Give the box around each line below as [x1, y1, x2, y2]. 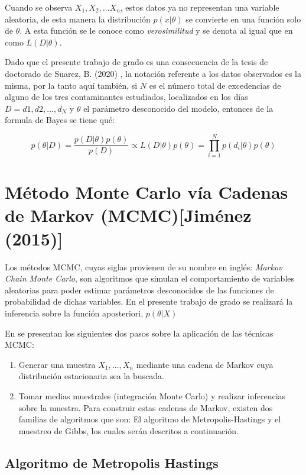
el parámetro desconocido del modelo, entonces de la [83, 102, 274, 114]
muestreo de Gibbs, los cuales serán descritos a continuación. [18, 424, 239, 437]
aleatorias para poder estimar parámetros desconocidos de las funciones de [5, 283, 274, 296]
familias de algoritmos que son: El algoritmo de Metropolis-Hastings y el [18, 413, 281, 425]
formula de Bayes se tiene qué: [5, 114, 115, 126]
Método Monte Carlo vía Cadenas [5, 180, 288, 204]
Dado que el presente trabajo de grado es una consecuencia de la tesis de [5, 56, 268, 68]
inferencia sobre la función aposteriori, [5, 306, 144, 319]
